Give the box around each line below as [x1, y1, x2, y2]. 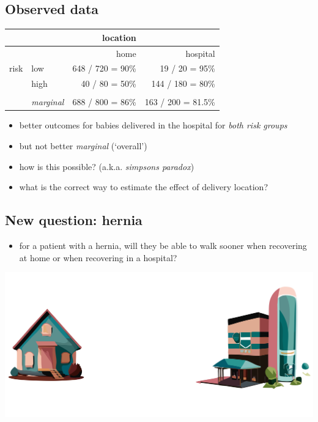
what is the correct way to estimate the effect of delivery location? [19, 180, 268, 193]
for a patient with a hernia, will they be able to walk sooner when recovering [19, 239, 307, 251]
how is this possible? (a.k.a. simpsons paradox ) [19, 160, 194, 172]
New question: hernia [5, 210, 142, 229]
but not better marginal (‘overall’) [19, 139, 147, 152]
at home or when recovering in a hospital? [19, 251, 177, 264]
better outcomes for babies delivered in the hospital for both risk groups [19, 119, 287, 131]
